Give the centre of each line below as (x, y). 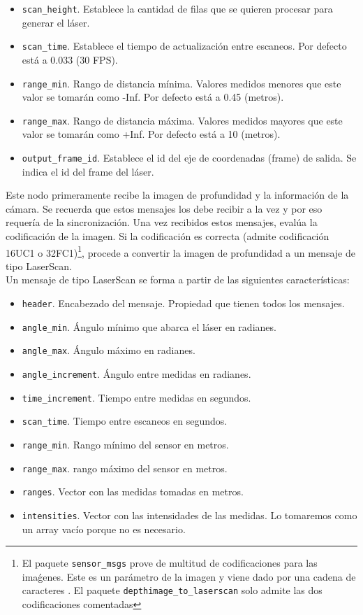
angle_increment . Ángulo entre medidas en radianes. (136, 374)
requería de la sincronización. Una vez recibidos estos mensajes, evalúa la (162, 222)
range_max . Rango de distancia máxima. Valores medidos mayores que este (182, 120)
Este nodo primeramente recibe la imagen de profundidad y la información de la (177, 195)
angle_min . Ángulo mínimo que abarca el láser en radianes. (149, 326)
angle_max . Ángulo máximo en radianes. (109, 350)
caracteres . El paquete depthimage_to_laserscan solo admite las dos (172, 590)
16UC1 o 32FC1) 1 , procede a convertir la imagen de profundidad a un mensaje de (180, 251)
